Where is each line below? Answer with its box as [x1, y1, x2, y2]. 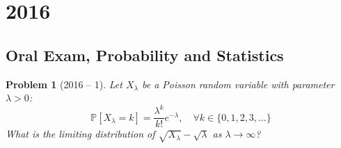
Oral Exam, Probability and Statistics [6, 44, 284, 65]
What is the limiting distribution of [6, 126, 155, 141]
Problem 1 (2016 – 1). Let [6, 76, 122, 91]
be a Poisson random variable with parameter [142, 76, 335, 91]
